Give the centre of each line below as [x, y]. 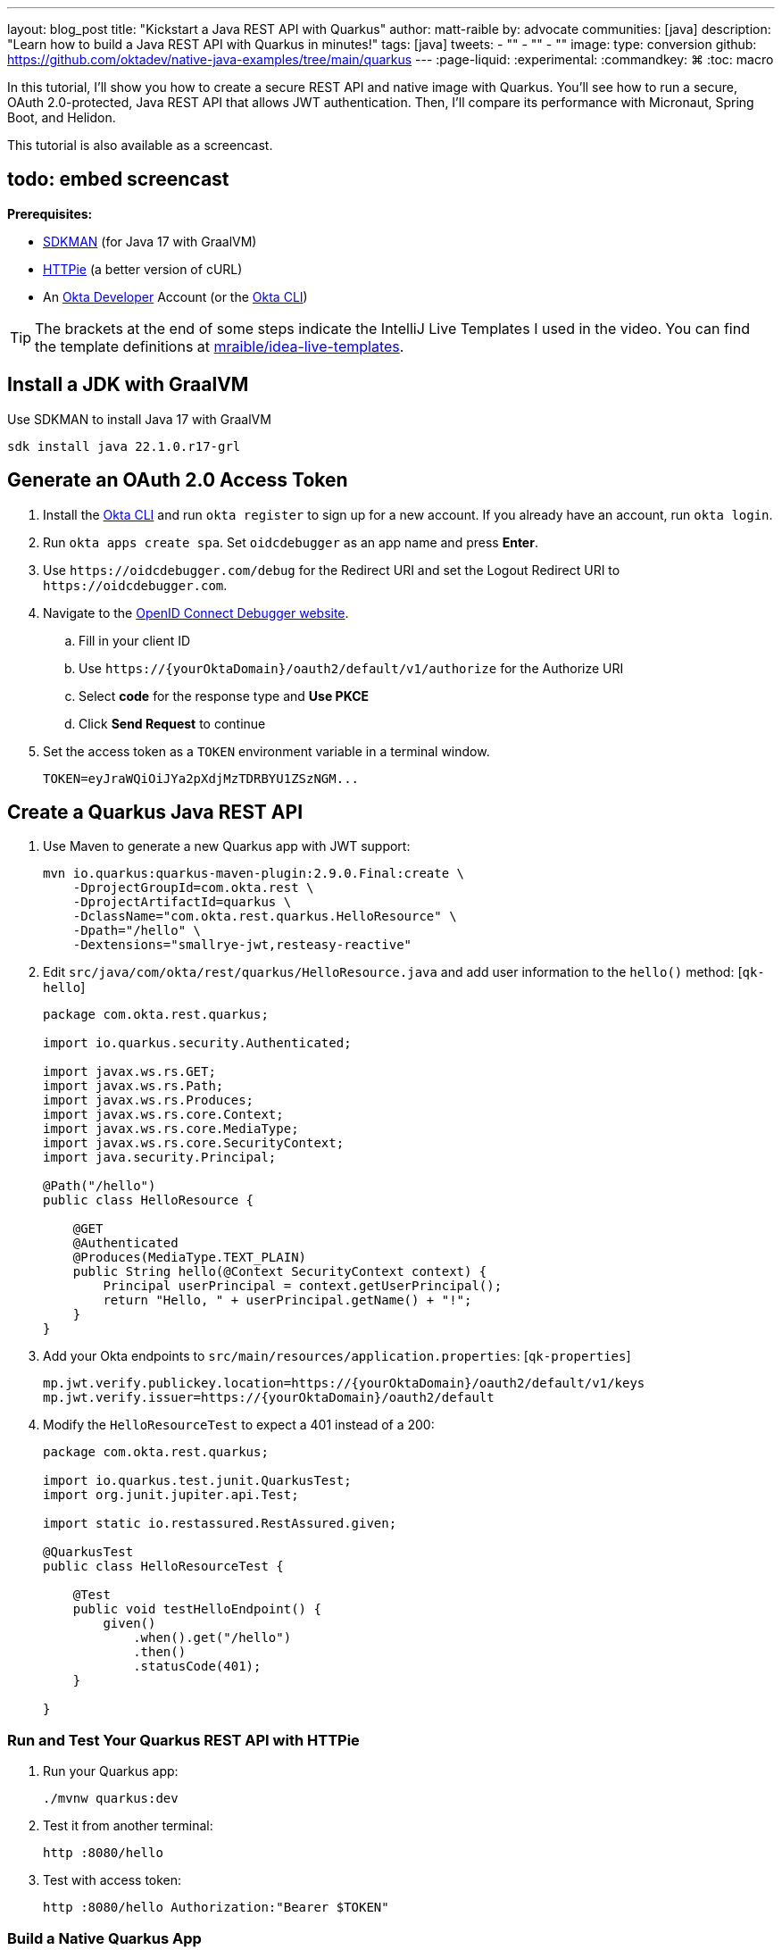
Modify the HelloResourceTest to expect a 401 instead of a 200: [239, 1425]
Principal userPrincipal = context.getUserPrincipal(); [303, 1286]
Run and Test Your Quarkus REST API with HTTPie [183, 1740]
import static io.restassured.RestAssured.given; [220, 1524]
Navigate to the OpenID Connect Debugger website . [196, 612]
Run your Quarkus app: [111, 1771]
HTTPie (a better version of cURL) [143, 269]
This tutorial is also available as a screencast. [140, 145]
